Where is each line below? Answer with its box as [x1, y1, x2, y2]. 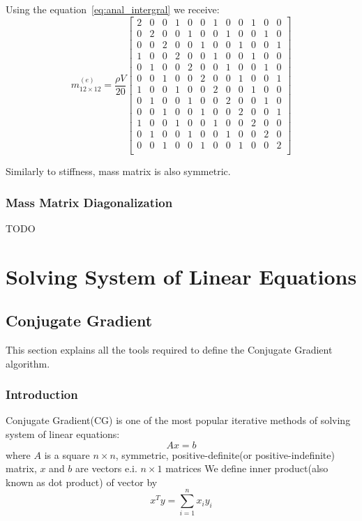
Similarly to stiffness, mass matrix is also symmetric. [6, 164, 231, 178]
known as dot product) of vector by [6, 474, 158, 489]
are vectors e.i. [75, 461, 137, 476]
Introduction [6, 386, 78, 403]
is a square [44, 447, 90, 462]
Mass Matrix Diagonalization [6, 193, 173, 211]
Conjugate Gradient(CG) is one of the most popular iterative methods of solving [6, 413, 351, 428]
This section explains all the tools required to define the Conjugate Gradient [6, 342, 333, 356]
